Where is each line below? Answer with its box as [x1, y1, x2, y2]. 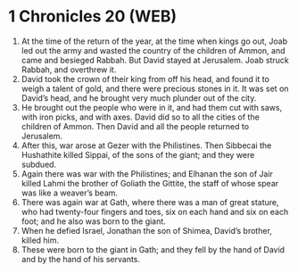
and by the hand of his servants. [21, 253, 140, 264]
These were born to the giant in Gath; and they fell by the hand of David [21, 244, 286, 255]
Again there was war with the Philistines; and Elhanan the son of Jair [21, 168, 274, 179]
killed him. [21, 235, 60, 245]
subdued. [21, 159, 57, 170]
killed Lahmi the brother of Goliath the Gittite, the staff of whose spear [21, 178, 279, 188]
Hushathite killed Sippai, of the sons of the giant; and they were [21, 149, 255, 160]
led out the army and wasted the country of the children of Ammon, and [21, 45, 286, 55]
